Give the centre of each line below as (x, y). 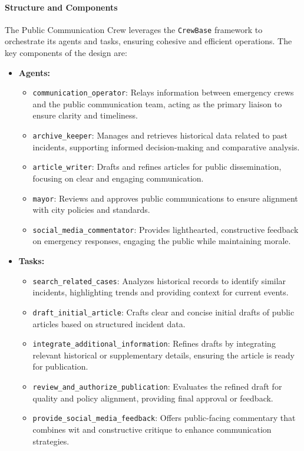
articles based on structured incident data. (109, 323)
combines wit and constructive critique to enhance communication (152, 429)
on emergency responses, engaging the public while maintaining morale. (162, 241)
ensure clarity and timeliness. (85, 115)
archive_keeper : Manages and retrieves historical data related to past (160, 135)
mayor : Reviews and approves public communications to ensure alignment (165, 198)
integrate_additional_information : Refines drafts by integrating (154, 343)
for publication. (60, 366)
